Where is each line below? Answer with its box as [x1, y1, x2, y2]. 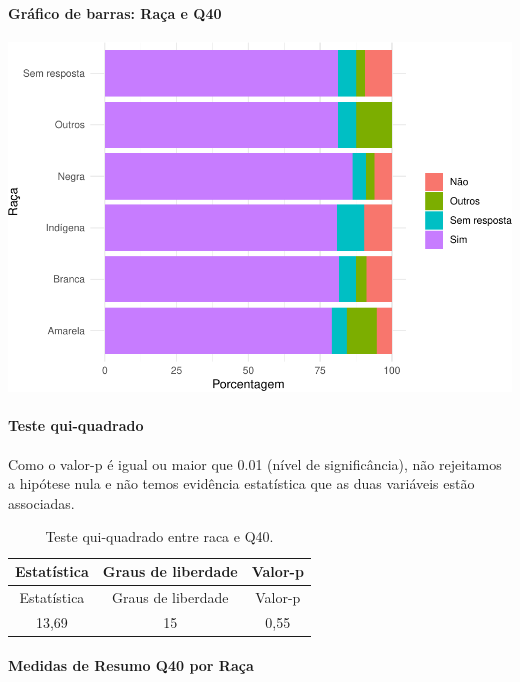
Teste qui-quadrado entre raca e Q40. [45, 526, 274, 547]
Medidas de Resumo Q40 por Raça [8, 655, 254, 676]
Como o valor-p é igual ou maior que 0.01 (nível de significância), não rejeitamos [8, 453, 502, 474]
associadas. [8, 492, 75, 513]
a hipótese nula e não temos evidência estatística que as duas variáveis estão [8, 473, 475, 494]
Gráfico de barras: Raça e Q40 [8, 2, 222, 23]
